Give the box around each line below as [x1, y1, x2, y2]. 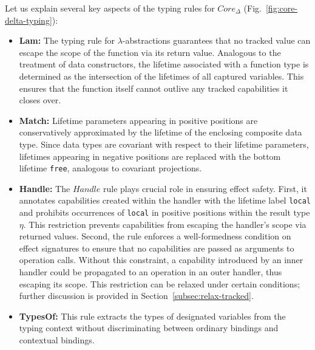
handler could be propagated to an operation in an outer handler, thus [19, 266, 282, 278]
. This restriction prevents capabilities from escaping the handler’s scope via [23, 218, 307, 230]
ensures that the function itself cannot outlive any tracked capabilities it [19, 81, 288, 94]
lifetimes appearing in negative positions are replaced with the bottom [19, 149, 281, 162]
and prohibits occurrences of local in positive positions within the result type [19, 206, 310, 219]
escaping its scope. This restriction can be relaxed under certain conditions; [19, 277, 300, 290]
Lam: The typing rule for [19, 34, 115, 47]
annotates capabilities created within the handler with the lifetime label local [19, 194, 311, 207]
